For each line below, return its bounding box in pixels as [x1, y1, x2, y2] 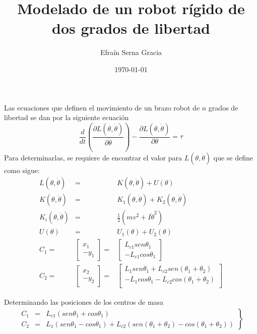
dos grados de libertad [52, 18, 210, 38]
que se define [213, 152, 253, 162]
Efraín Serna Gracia [100, 47, 162, 58]
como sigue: [4, 164, 40, 175]
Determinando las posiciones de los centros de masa [4, 296, 164, 307]
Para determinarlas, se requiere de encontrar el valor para [4, 152, 182, 162]
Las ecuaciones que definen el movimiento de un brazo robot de [4, 102, 200, 113]
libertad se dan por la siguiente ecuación [4, 112, 129, 123]
